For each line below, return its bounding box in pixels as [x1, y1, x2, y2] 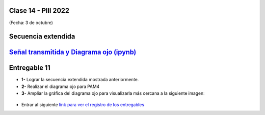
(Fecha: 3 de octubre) [9, 20, 53, 26]
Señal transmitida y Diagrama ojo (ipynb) [9, 48, 137, 57]
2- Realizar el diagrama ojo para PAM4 [21, 84, 100, 89]
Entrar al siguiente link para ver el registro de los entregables [21, 101, 145, 108]
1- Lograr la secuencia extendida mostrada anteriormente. [21, 77, 139, 83]
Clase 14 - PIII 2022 [9, 6, 70, 15]
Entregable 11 [9, 64, 51, 72]
